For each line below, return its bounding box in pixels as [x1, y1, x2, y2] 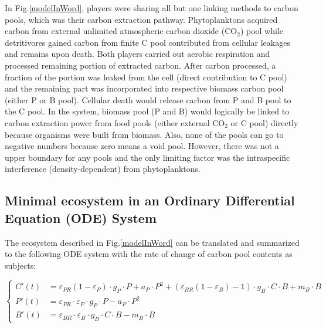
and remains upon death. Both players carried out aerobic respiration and [5, 48, 270, 60]
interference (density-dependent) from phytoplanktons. [5, 163, 201, 175]
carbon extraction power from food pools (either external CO [5, 116, 225, 129]
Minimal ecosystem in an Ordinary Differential [5, 191, 295, 209]
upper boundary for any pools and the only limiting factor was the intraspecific [5, 151, 290, 163]
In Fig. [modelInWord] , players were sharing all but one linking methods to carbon [5, 2, 298, 13]
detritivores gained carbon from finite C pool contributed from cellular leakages [5, 36, 290, 48]
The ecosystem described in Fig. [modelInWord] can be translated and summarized [5, 236, 300, 248]
